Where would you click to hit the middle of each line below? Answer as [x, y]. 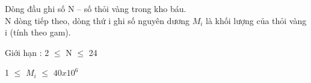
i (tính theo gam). [38, 32]
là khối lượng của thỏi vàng [256, 20]
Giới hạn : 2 [27, 52]
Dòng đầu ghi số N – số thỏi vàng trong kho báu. [96, 8]
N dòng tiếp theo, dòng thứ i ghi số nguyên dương [97, 20]
